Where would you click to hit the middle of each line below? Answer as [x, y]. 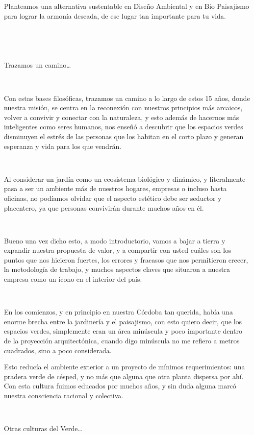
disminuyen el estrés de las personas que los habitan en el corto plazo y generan [124, 136]
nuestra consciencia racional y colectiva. [64, 395]
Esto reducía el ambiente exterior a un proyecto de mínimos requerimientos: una [125, 367]
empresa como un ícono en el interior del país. [73, 279]
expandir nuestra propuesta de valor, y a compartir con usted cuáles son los [118, 250]
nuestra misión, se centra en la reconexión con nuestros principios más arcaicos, [123, 108]
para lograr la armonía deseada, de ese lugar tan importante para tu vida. [115, 15]
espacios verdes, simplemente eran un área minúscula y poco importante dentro [123, 331]
